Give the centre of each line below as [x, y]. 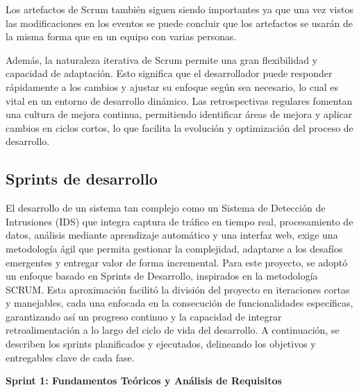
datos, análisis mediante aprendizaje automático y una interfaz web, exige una [172, 235]
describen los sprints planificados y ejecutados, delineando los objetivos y [161, 344]
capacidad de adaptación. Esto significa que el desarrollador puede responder [169, 73]
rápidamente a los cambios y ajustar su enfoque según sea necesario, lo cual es [172, 86]
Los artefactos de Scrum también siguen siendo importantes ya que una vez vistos [179, 9]
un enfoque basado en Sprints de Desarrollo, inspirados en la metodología [162, 276]
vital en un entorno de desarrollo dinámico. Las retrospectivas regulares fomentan [179, 100]
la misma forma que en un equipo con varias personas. [121, 36]
